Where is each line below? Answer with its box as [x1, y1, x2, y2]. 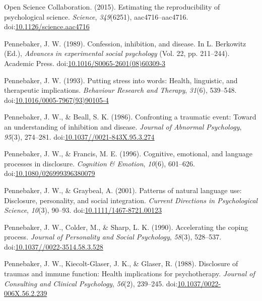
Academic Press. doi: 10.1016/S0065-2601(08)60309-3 [4, 57, 166, 68]
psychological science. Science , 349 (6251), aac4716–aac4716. [4, 11, 188, 22]
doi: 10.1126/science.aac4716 [4, 21, 90, 32]
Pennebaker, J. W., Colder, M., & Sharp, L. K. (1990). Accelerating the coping [4, 221, 248, 232]
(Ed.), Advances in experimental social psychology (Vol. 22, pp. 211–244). [4, 48, 230, 58]
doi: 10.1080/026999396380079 [4, 168, 95, 178]
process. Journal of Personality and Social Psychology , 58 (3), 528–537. [4, 231, 222, 242]
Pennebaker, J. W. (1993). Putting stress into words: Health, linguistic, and [4, 75, 238, 85]
